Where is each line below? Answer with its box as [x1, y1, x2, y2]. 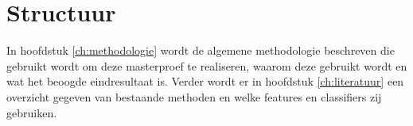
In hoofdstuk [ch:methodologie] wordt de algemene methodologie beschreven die [6, 42, 395, 59]
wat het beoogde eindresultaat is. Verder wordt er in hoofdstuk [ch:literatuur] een [6, 73, 404, 90]
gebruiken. [6, 104, 57, 120]
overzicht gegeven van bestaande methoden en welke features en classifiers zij [6, 88, 382, 105]
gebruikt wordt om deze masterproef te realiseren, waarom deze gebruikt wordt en [6, 57, 407, 74]
